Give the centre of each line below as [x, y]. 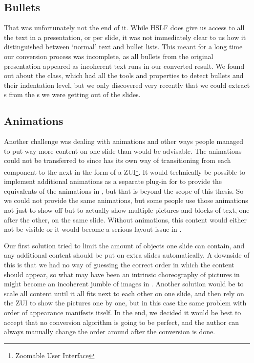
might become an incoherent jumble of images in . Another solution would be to [124, 284]
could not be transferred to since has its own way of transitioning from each [117, 160]
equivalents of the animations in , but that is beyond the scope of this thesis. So [124, 191]
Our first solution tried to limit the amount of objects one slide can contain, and [124, 245]
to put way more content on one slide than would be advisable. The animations [123, 151]
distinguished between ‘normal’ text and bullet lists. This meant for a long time [123, 47]
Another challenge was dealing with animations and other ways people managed [124, 141]
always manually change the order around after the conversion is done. [110, 332]
